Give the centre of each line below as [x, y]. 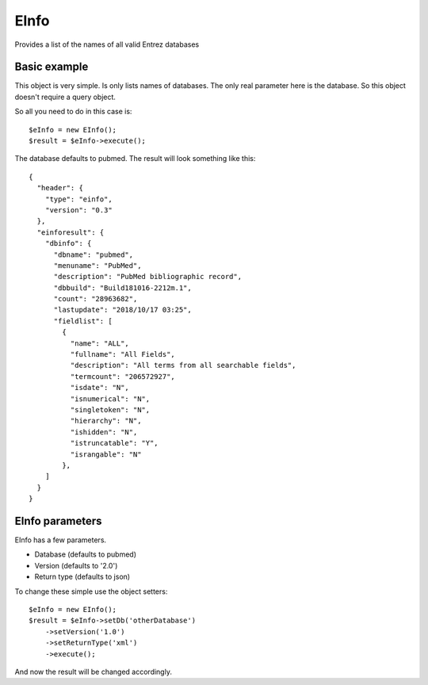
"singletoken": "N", [110, 409]
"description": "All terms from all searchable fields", [183, 365]
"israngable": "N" [106, 454]
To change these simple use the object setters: [91, 591]
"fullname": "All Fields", [123, 354]
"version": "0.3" [78, 210]
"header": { [60, 188]
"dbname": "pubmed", [94, 254]
